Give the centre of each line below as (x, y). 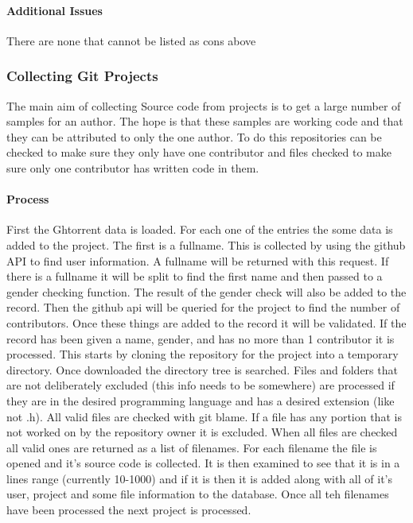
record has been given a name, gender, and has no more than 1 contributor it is (201, 338)
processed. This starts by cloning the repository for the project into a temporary (203, 354)
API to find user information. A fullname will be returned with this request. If (198, 260)
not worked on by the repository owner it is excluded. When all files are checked (202, 432)
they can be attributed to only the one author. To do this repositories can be (194, 136)
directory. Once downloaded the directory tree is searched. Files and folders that (202, 369)
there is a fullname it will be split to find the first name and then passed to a (195, 276)
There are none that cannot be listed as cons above (131, 40)
